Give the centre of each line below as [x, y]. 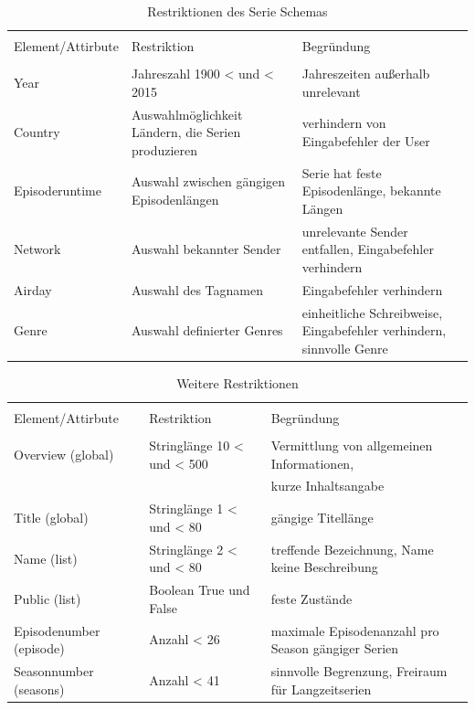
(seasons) [39, 689]
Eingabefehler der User [366, 141]
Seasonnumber [54, 671]
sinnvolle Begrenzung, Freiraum [359, 671]
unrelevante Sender [355, 231]
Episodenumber [57, 630]
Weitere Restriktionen [237, 382]
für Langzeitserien [321, 689]
